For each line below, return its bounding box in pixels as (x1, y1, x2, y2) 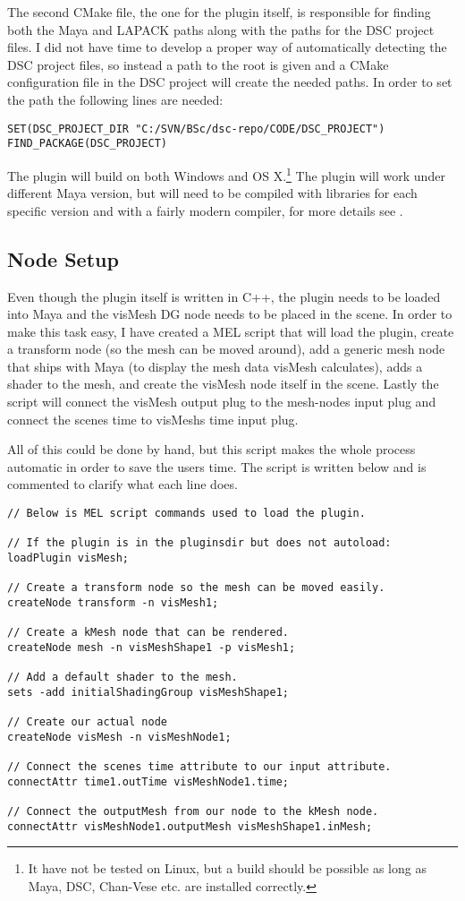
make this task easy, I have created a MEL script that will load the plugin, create (7, 322, 454, 340)
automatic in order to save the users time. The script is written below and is (7, 457, 427, 476)
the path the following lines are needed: (7, 90, 224, 108)
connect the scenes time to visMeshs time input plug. (7, 409, 299, 428)
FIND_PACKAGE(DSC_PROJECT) (7, 137, 167, 150)
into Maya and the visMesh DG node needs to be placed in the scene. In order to (7, 305, 452, 323)
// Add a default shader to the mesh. (7, 671, 238, 684)
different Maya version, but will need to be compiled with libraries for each (7, 184, 418, 202)
